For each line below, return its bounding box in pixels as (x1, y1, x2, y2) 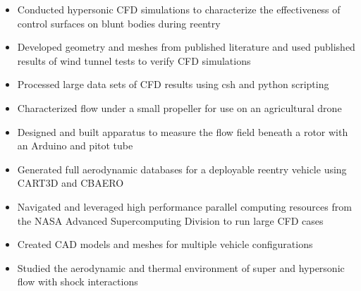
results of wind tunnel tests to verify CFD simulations (17, 53, 251, 68)
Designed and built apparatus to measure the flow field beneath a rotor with (17, 124, 348, 139)
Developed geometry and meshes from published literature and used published (17, 39, 355, 54)
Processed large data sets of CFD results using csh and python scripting (17, 77, 329, 92)
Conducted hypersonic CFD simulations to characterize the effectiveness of (17, 2, 341, 16)
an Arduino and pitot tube (17, 138, 133, 153)
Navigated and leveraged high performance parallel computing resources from (17, 199, 352, 213)
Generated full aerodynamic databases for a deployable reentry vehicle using (17, 161, 347, 176)
